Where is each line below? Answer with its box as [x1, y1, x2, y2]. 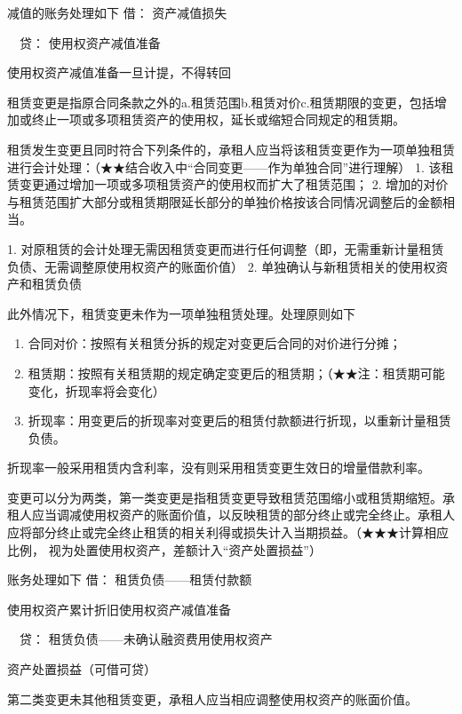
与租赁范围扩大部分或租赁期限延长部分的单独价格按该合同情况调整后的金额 [7, 192, 442, 210]
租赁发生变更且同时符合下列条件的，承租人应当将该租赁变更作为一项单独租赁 [7, 139, 455, 158]
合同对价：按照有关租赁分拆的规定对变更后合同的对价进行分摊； [28, 334, 402, 353]
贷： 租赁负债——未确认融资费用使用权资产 [19, 630, 273, 648]
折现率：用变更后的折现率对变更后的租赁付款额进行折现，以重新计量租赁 [28, 411, 451, 430]
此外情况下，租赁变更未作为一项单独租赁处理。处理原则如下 [7, 304, 355, 322]
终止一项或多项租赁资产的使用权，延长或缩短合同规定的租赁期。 [31, 110, 405, 129]
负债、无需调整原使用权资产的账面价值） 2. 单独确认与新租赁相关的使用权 [7, 257, 436, 275]
